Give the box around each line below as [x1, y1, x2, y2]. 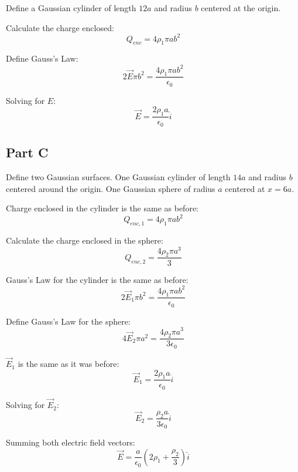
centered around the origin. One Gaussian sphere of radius [6, 182, 215, 194]
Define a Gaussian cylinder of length [6, 2, 136, 14]
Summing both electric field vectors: [6, 436, 135, 449]
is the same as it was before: [18, 358, 119, 370]
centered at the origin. [201, 2, 281, 14]
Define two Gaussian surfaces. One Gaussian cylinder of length [6, 170, 231, 183]
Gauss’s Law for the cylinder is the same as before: [6, 273, 189, 285]
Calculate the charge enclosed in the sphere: [6, 234, 163, 247]
